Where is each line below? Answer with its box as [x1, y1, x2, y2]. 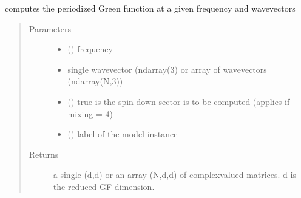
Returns [29, 148, 59, 160]
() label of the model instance [67, 128, 178, 140]
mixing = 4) [67, 107, 113, 120]
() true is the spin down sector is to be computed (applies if [67, 95, 290, 108]
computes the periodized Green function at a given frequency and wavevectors [5, 2, 296, 14]
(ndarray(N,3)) [67, 75, 123, 87]
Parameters [29, 22, 71, 35]
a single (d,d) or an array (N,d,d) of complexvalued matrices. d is [53, 168, 296, 181]
